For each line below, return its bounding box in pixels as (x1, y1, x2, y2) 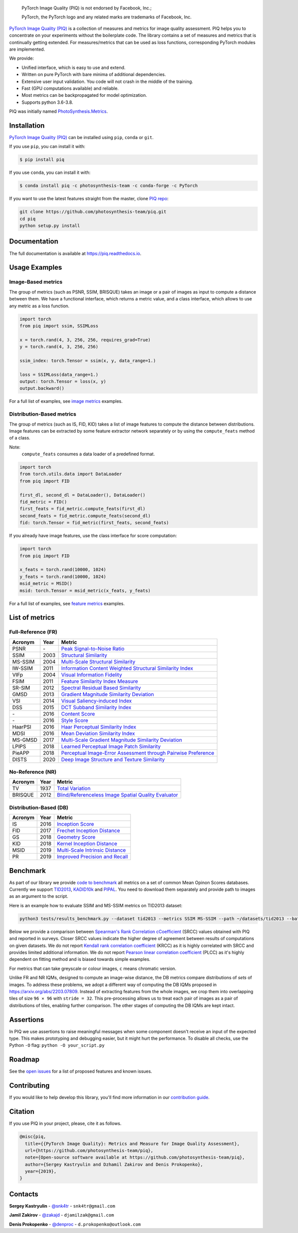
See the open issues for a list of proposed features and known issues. (9, 1068, 152, 1075)
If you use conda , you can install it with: (9, 169, 91, 176)
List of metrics (9, 613, 55, 622)
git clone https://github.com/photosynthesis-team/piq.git (19, 209, 166, 215)
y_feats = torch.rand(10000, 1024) (19, 574, 106, 580)
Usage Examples (9, 263, 62, 272)
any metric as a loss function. (9, 303, 70, 309)
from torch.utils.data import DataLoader (19, 471, 122, 477)
